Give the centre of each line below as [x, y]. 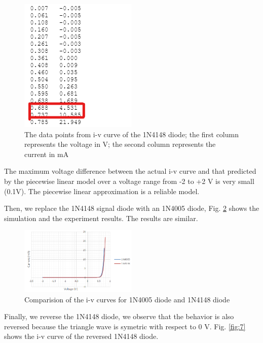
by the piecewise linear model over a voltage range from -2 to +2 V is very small [129, 181]
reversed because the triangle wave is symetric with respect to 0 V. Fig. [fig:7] [125, 326]
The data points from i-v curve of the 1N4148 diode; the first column [131, 134]
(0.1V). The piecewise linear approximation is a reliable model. [102, 191]
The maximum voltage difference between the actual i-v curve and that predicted [130, 171]
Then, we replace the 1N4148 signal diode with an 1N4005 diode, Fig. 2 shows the [132, 208]
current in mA [47, 154]
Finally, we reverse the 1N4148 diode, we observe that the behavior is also [119, 316]
